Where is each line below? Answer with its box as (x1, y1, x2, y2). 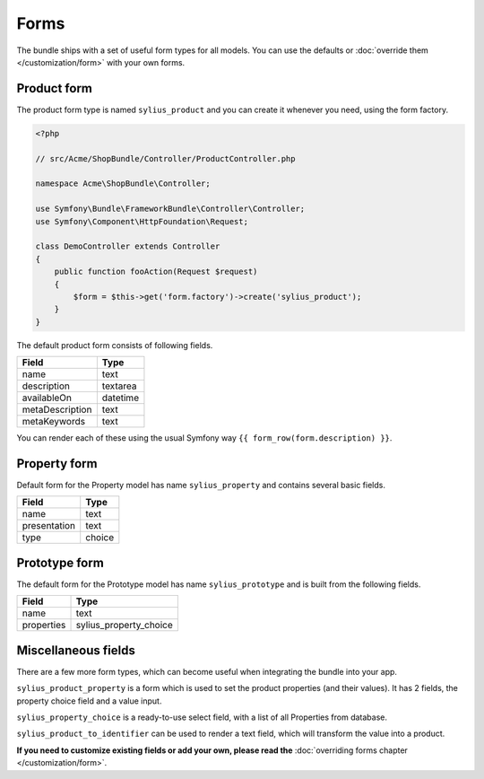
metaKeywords (22, 416, 85, 428)
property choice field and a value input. (16, 696, 162, 706)
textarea (101, 380, 137, 392)
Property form (16, 456, 98, 471)
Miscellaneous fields (16, 643, 136, 658)
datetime (101, 391, 139, 404)
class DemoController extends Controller (35, 241, 220, 251)
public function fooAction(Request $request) (54, 267, 258, 277)
